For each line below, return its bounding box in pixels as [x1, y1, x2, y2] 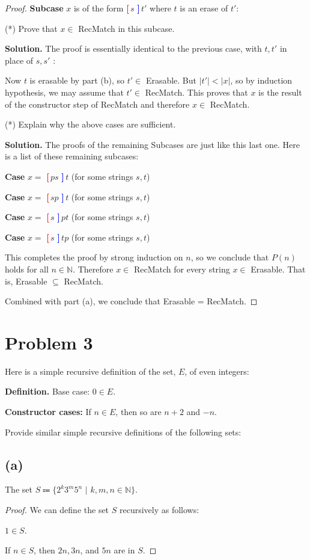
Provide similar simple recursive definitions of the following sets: [5, 425, 242, 438]
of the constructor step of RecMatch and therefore [5, 97, 190, 110]
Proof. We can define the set [5, 503, 109, 515]
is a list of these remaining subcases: [5, 150, 139, 162]
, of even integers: [184, 365, 249, 377]
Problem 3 [5, 330, 93, 354]
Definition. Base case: [5, 385, 90, 398]
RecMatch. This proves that [145, 85, 248, 98]
